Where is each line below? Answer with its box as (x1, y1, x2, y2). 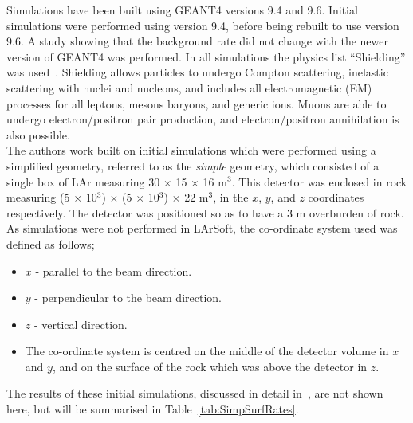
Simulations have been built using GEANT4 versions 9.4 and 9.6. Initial (6, 2, 358, 18)
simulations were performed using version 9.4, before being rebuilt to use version (6, 17, 399, 33)
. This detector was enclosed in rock (231, 173, 407, 190)
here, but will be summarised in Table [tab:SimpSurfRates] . (6, 401, 299, 417)
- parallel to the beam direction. (35, 262, 192, 279)
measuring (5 (6, 189, 70, 206)
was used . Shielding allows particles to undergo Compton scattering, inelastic (6, 64, 388, 80)
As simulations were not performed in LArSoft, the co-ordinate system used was (6, 220, 398, 237)
